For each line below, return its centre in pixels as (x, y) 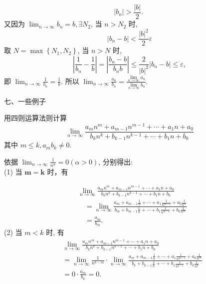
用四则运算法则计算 (35, 118)
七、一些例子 (25, 101)
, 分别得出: (115, 161)
